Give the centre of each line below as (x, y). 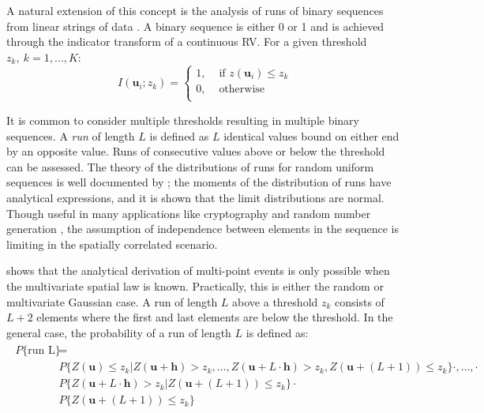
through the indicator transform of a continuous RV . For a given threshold (187, 41)
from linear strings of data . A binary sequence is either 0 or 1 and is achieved (195, 26)
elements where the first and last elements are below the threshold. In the (215, 317)
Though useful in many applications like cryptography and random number (189, 213)
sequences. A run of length (71, 135)
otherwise (242, 89)
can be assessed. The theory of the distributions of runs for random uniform (190, 166)
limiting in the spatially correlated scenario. (112, 244)
